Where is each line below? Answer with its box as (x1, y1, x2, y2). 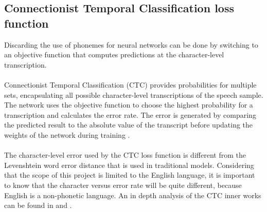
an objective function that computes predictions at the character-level (4, 49, 224, 60)
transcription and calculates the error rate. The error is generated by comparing (4, 109, 256, 120)
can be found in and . (4, 200, 72, 210)
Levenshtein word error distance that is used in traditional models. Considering (4, 159, 254, 170)
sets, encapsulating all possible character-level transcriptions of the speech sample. (4, 89, 263, 100)
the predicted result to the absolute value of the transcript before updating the (4, 119, 253, 130)
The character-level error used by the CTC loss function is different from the (4, 150, 246, 160)
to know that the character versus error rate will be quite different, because (4, 179, 242, 190)
